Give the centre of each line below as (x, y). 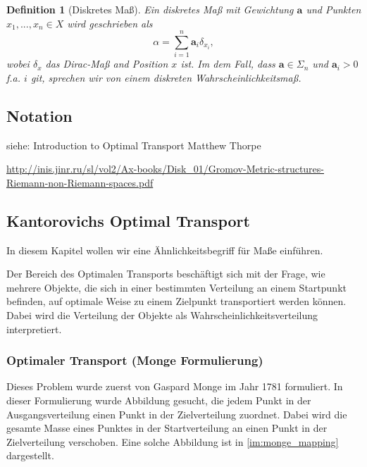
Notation (39, 115)
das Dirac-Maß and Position (107, 64)
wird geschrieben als (110, 23)
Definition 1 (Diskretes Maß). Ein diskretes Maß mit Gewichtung (150, 9)
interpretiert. (34, 329)
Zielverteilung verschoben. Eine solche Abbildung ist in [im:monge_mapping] (173, 441)
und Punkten (334, 9)
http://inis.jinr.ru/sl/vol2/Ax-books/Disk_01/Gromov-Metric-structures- (165, 169)
